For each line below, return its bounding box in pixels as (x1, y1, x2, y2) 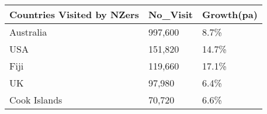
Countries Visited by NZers (9, 8, 139, 21)
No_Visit (148, 8, 193, 21)
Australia (9, 25, 47, 39)
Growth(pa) (202, 8, 258, 21)
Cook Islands (9, 93, 63, 106)
